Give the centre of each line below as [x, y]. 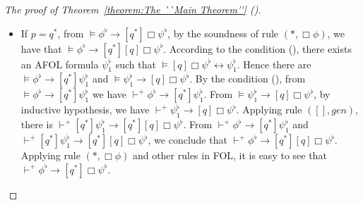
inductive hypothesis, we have [85, 110]
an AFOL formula [60, 64]
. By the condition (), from [248, 79]
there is [37, 124]
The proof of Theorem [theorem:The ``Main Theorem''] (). [133, 9]
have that [41, 48]
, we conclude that [188, 140]
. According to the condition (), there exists [257, 48]
